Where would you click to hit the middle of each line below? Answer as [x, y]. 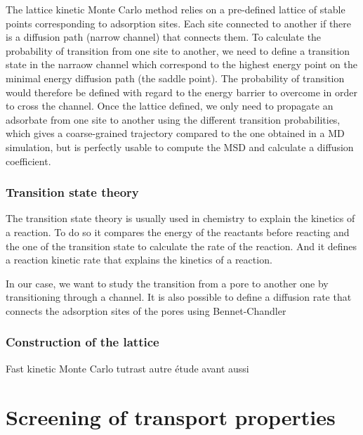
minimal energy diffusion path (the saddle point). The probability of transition [175, 78]
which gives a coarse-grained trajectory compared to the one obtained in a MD [175, 133]
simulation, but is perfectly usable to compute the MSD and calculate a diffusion [180, 147]
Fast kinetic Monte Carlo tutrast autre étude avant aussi [127, 368]
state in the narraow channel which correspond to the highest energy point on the [181, 64]
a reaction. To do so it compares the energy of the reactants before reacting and [178, 232]
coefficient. [28, 161]
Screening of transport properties [171, 416]
